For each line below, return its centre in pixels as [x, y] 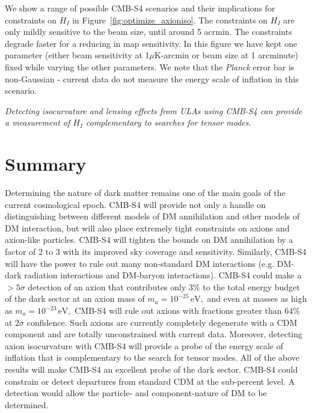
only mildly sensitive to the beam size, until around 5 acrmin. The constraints [148, 32]
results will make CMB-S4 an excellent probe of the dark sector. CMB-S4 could [151, 369]
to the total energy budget [251, 286]
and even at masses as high [257, 298]
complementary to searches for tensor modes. [169, 122]
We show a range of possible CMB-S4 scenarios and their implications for [140, 8]
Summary [46, 164]
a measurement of [38, 122]
